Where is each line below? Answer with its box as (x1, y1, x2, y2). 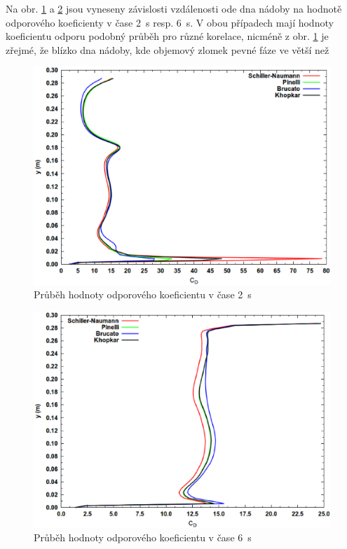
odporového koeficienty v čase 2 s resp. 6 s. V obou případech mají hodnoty (6, 15, 334, 29)
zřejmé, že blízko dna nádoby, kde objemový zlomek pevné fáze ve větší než (6, 42, 329, 57)
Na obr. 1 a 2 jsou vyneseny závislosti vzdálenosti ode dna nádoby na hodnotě (6, 1, 342, 15)
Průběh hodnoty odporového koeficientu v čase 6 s (34, 530, 252, 545)
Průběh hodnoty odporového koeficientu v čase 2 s (34, 287, 252, 302)
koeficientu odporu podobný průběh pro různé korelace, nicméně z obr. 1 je (6, 29, 329, 43)
